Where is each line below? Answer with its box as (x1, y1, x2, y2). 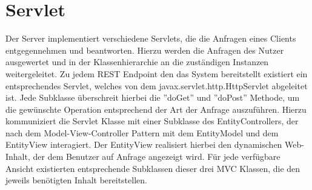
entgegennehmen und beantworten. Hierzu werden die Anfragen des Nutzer (5, 43, 284, 56)
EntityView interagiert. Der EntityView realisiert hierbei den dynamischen (5, 138, 282, 151)
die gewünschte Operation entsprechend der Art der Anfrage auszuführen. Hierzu (5, 103, 307, 115)
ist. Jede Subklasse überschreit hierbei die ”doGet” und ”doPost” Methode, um (5, 91, 300, 104)
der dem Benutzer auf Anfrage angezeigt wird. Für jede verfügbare (33, 150, 280, 163)
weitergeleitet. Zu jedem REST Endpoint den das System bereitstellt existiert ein (5, 67, 308, 80)
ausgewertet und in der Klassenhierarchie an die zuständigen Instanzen (5, 55, 269, 68)
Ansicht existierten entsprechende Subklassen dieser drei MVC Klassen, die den (5, 162, 300, 174)
